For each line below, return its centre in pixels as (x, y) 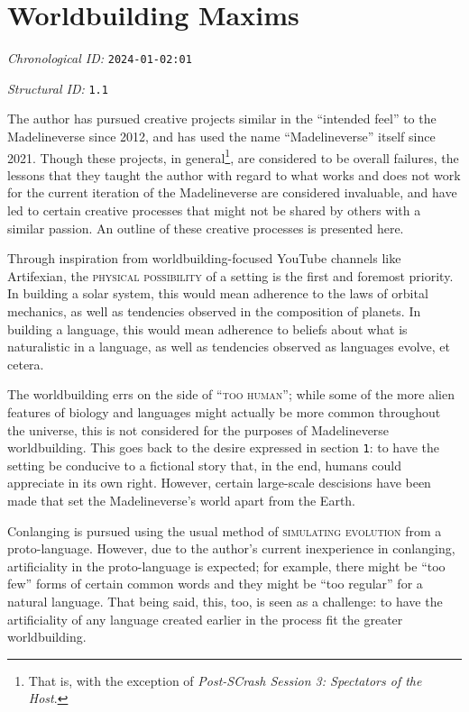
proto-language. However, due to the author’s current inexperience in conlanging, (231, 548)
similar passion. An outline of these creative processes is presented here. (206, 228)
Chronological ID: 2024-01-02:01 (100, 58)
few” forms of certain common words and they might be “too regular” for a (215, 584)
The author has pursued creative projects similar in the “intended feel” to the (222, 119)
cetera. (26, 364)
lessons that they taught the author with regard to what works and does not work (234, 174)
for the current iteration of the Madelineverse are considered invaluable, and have (232, 192)
